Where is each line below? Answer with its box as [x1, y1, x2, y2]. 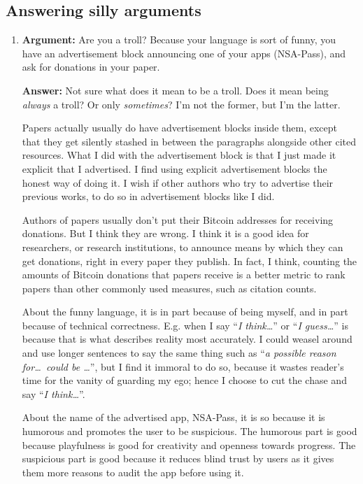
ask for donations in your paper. [22, 59, 160, 74]
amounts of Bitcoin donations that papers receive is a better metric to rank [22, 267, 346, 282]
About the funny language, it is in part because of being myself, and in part [22, 304, 348, 319]
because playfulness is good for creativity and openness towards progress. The [22, 437, 356, 452]
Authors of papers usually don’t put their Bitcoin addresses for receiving [22, 212, 334, 227]
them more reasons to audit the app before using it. [22, 464, 244, 479]
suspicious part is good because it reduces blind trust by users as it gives [22, 451, 334, 466]
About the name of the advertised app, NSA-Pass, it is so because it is [22, 410, 325, 425]
